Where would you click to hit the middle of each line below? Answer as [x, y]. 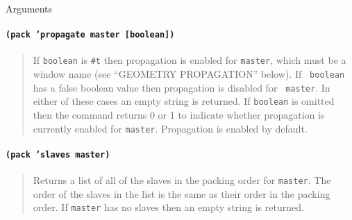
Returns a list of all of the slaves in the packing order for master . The [182, 180]
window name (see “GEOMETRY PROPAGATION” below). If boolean [189, 74]
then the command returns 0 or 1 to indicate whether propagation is [179, 115]
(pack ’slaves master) [58, 154]
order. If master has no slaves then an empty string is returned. [168, 207]
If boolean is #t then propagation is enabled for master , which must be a [190, 60]
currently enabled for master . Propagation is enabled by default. [170, 128]
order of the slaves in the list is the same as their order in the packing [182, 193]
